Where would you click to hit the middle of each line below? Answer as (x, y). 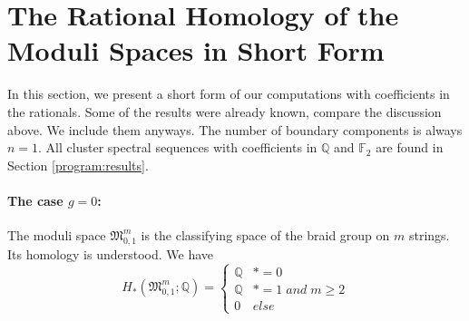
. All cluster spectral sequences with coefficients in (178, 147)
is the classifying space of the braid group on (265, 235)
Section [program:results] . (78, 165)
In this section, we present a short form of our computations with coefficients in (229, 94)
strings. (429, 235)
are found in (410, 147)
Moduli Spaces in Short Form (196, 50)
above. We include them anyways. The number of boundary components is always (235, 129)
